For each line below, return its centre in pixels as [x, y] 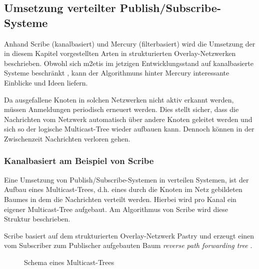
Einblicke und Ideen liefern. [46, 82]
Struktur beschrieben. [37, 219]
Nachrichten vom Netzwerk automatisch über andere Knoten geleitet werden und [128, 119]
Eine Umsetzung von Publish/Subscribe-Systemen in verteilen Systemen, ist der [126, 179]
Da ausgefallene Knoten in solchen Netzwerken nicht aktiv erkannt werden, [119, 99]
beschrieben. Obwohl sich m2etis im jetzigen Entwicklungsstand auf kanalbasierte [129, 63]
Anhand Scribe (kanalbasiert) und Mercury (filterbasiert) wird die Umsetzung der [130, 43]
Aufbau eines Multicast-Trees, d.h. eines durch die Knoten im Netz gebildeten [123, 189]
